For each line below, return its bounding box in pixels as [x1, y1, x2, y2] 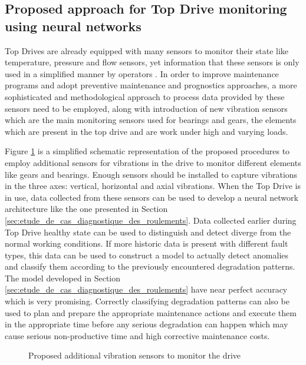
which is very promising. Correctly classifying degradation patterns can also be [5, 295, 289, 307]
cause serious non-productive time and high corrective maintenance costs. [5, 329, 270, 341]
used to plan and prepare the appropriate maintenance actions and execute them [5, 306, 297, 318]
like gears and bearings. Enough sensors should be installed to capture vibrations [5, 168, 298, 180]
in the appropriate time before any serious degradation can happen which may [5, 318, 288, 330]
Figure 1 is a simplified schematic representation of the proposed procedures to [5, 145, 290, 157]
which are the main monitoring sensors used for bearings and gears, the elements [5, 114, 297, 126]
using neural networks [5, 16, 142, 35]
